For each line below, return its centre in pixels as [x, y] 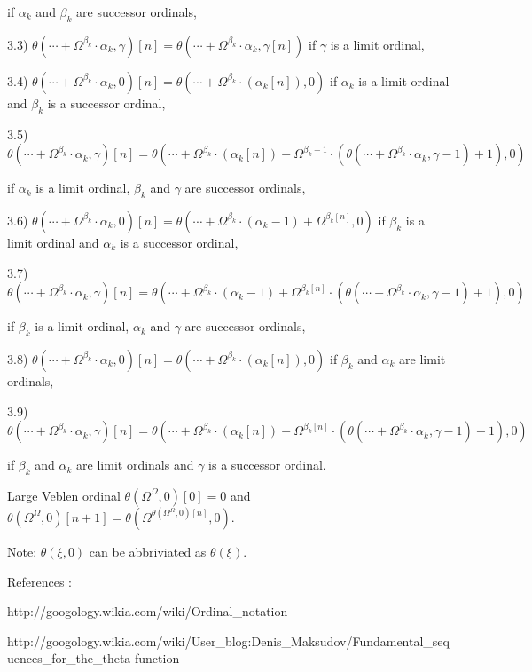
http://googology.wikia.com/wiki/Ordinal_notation [148, 611]
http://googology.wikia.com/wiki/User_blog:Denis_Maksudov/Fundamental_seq [228, 640]
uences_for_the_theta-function [94, 658]
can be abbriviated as [148, 551]
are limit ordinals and [135, 465]
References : [40, 581]
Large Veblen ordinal [64, 495]
